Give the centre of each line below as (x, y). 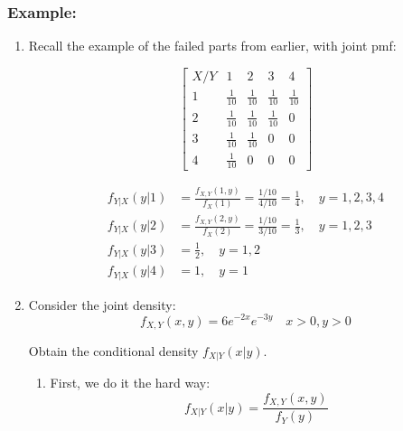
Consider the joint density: (102, 304)
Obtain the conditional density (113, 350)
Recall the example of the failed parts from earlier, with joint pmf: (212, 46)
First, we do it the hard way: (130, 383)
